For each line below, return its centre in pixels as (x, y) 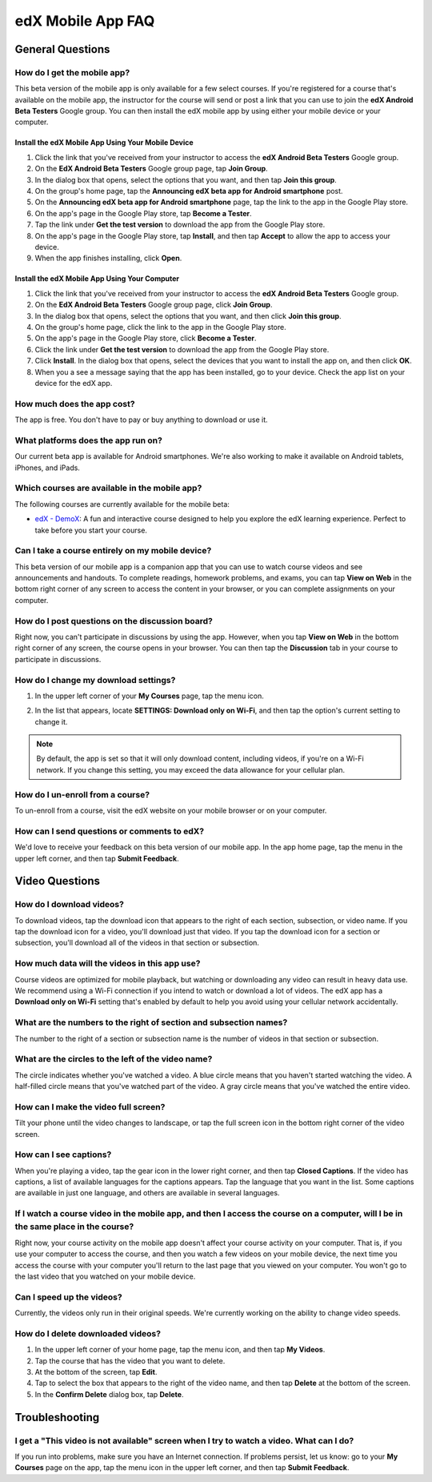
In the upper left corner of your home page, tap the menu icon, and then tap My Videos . (180, 1350)
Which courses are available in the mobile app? (108, 488)
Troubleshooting (57, 1417)
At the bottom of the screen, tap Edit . (96, 1372)
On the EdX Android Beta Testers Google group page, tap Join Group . (151, 169)
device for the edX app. (74, 383)
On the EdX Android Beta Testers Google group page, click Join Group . (154, 305)
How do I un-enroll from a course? (82, 794)
